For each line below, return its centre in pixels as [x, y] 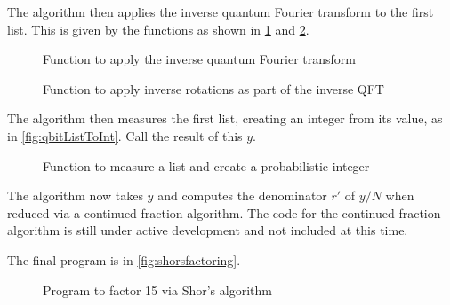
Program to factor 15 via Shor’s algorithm [157, 289]
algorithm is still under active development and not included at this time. [208, 230]
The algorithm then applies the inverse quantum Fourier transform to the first [221, 12]
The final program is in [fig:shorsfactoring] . [124, 259]
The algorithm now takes [75, 196]
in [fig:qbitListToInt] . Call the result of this [125, 135]
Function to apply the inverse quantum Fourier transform [199, 59]
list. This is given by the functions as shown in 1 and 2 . [158, 29]
